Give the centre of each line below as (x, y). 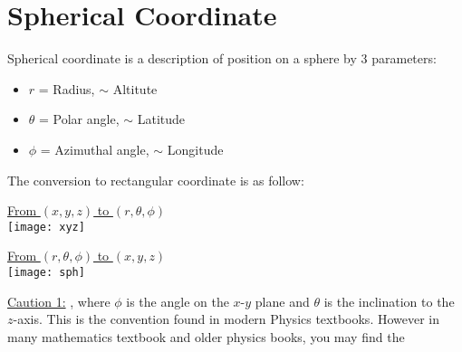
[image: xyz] (46, 227)
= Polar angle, (79, 119)
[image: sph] (46, 272)
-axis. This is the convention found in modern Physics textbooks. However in (226, 319)
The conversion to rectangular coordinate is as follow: (156, 180)
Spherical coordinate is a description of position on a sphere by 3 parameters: (222, 58)
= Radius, (67, 88)
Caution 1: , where (59, 301)
